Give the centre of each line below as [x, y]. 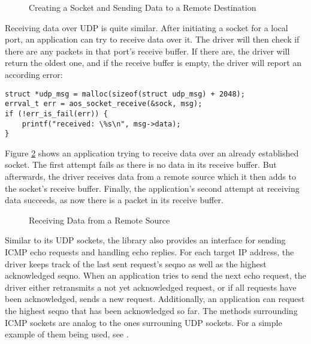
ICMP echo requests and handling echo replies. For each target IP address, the [150, 252]
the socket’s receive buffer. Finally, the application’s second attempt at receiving [152, 188]
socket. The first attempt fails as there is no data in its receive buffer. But [141, 165]
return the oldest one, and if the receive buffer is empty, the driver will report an [153, 63]
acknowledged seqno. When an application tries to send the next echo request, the [155, 275]
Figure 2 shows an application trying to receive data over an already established [152, 153]
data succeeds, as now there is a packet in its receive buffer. [114, 200]
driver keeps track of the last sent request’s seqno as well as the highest [136, 263]
